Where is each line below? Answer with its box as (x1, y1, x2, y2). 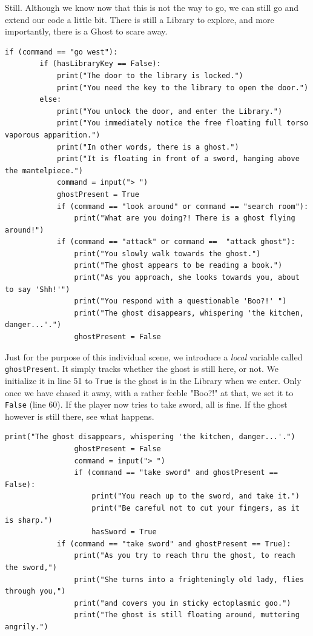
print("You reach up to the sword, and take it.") (91, 492, 300, 501)
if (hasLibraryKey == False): (39, 59, 161, 68)
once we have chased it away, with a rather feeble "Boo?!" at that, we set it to (5, 386, 294, 399)
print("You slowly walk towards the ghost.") (74, 249, 261, 258)
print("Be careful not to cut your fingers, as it (91, 503, 300, 512)
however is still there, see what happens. (5, 409, 154, 422)
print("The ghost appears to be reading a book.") (74, 261, 283, 270)
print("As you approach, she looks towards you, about (74, 273, 300, 282)
